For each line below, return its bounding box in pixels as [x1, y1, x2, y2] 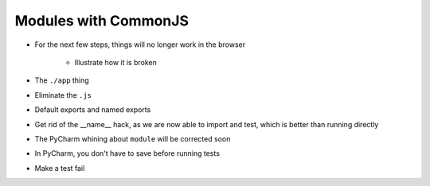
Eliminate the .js [34, 90, 92, 99]
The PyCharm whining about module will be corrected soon [34, 134, 231, 143]
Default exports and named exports [34, 105, 151, 114]
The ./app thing [34, 76, 89, 85]
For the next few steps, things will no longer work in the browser [34, 40, 246, 49]
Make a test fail [34, 163, 85, 172]
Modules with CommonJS [14, 12, 189, 29]
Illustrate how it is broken [74, 57, 157, 67]
